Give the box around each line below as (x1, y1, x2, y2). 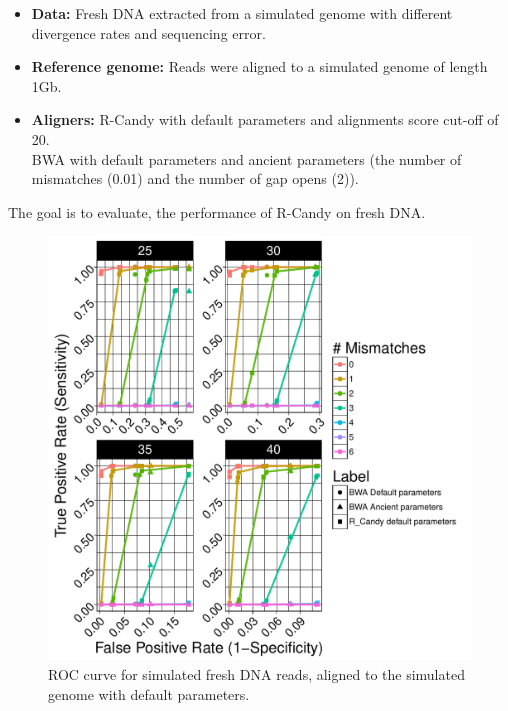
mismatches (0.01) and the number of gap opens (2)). (31, 168, 359, 189)
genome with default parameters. (48, 683, 250, 704)
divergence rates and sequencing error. (31, 22, 266, 43)
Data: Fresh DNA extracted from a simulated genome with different (31, 3, 453, 23)
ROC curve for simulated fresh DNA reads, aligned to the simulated (48, 663, 465, 684)
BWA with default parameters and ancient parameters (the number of (31, 148, 462, 169)
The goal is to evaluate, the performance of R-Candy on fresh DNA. (8, 201, 426, 222)
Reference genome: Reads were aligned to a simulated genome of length (31, 56, 488, 77)
